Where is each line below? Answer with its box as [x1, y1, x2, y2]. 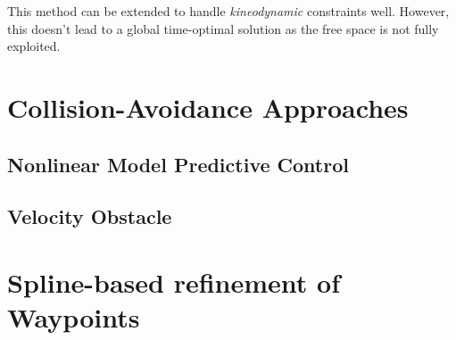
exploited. [7, 37, 61, 55]
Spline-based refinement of [7, 263, 340, 300]
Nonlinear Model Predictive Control [7, 150, 349, 178]
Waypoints [7, 299, 140, 336]
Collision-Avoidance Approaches [7, 88, 409, 125]
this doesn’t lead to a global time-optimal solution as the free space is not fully [7, 19, 439, 37]
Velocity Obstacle [7, 203, 172, 230]
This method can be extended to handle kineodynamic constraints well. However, [7, 2, 450, 20]
